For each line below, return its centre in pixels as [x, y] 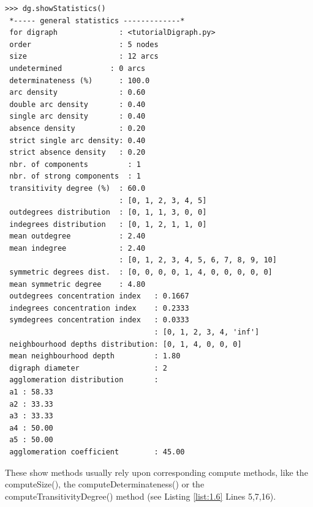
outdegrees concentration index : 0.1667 [99, 296]
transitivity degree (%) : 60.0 [77, 188]
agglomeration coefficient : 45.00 [97, 452]
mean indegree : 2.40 [77, 248]
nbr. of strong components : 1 [75, 176]
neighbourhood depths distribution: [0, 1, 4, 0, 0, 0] [126, 344]
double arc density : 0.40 [77, 104]
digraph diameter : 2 [88, 368]
